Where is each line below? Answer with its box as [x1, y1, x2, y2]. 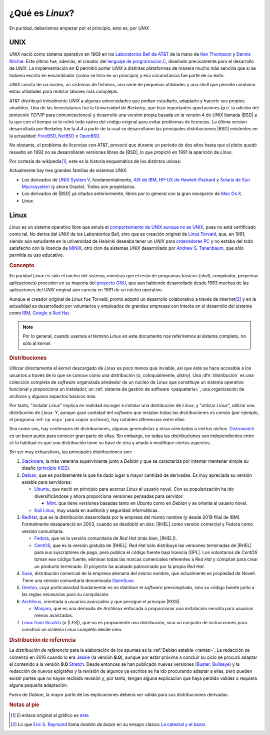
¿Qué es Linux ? [9, 8, 74, 19]
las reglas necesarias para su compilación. [21, 592, 109, 598]
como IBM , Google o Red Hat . [9, 310, 70, 316]
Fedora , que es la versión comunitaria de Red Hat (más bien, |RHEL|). [34, 535, 177, 541]
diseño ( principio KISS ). [21, 465, 70, 471]
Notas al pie [9, 701, 39, 708]
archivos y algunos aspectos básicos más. [9, 393, 97, 399]
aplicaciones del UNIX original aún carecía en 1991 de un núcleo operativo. [9, 287, 163, 293]
